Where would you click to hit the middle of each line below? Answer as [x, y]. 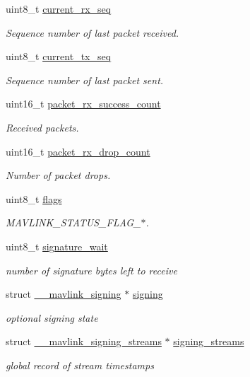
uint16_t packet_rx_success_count [83, 104]
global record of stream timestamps [80, 365]
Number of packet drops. [58, 175]
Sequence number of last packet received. [93, 32]
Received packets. [42, 127]
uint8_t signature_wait [57, 246]
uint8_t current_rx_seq [59, 8]
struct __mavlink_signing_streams [84, 341]
